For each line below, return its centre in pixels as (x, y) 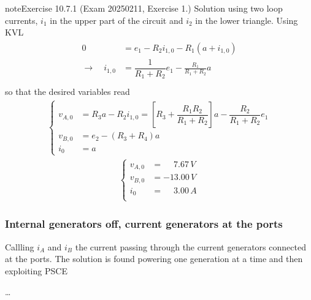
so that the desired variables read (67, 92)
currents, (21, 20)
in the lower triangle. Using (247, 20)
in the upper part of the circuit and (117, 20)
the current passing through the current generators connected (190, 246)
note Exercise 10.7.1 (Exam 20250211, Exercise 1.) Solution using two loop (144, 8)
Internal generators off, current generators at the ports (144, 224)
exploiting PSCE (36, 270)
